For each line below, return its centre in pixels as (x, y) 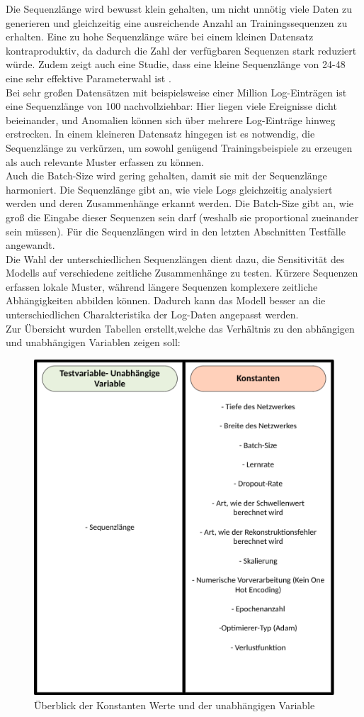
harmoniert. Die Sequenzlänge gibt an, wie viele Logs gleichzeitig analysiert (169, 189)
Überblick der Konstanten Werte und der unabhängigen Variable (175, 705)
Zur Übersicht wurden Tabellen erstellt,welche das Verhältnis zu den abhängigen (180, 328)
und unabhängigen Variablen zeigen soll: (93, 342)
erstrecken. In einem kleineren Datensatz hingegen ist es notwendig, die (160, 134)
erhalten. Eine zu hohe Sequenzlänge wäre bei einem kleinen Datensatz (160, 37)
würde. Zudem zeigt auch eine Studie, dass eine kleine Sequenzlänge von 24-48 (176, 64)
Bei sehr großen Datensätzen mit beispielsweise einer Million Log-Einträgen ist (176, 92)
